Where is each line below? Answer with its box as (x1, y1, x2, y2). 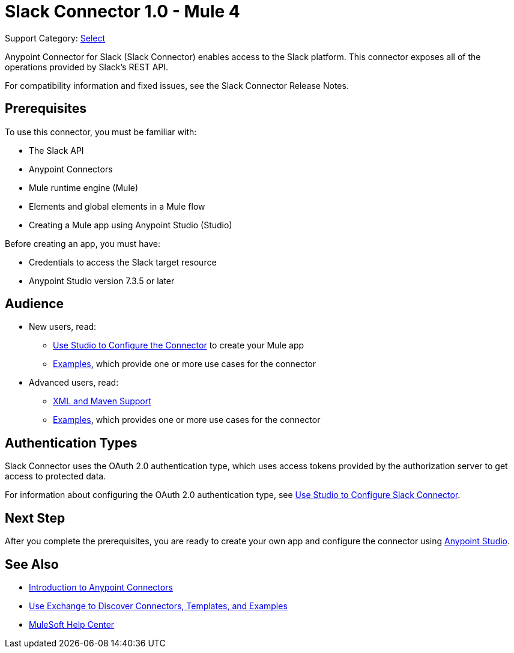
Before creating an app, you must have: (5, 238, 161, 249)
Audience (5, 296, 64, 312)
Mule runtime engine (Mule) (29, 182, 139, 193)
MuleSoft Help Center (29, 619, 115, 630)
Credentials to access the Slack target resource (29, 257, 217, 267)
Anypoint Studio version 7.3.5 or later (29, 275, 175, 286)
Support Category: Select (5, 32, 106, 43)
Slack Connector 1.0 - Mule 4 (5, 1, 240, 22)
